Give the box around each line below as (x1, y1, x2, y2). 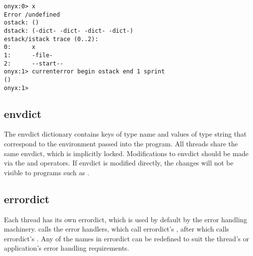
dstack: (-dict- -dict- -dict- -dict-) (4, 27, 133, 34)
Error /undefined (4, 11, 60, 18)
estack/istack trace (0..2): (4, 35, 99, 43)
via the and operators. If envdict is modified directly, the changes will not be (4, 158, 233, 168)
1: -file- (4, 51, 53, 59)
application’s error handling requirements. (4, 243, 129, 253)
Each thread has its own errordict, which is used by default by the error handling (4, 214, 247, 224)
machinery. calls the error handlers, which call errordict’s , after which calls (4, 224, 230, 234)
